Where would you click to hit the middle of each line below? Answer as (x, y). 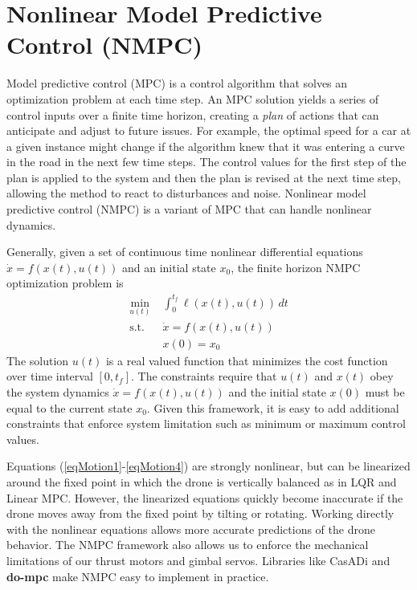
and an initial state (169, 267)
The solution (38, 360)
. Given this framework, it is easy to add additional (273, 407)
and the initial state (277, 392)
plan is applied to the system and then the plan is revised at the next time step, (204, 177)
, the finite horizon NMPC (296, 267)
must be (385, 392)
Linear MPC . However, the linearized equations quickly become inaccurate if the (205, 497)
